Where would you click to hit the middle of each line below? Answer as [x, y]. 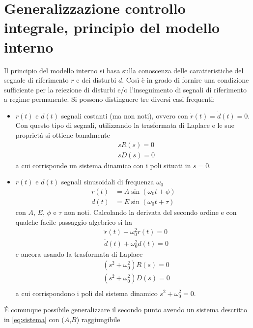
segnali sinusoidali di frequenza [108, 182]
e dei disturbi [96, 80]
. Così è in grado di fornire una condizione [185, 80]
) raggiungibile [98, 319]
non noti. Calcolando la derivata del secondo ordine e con [150, 212]
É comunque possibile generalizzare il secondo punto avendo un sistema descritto [126, 310]
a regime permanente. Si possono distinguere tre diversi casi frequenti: [110, 99]
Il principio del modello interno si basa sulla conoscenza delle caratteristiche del [124, 70]
